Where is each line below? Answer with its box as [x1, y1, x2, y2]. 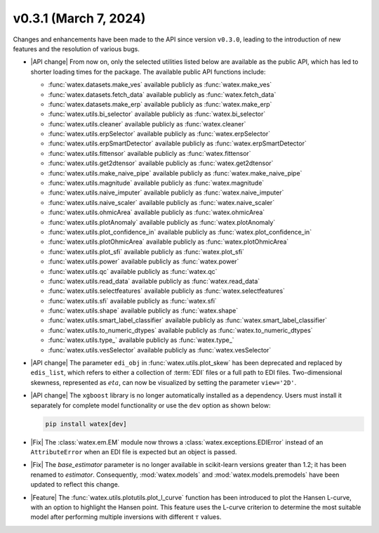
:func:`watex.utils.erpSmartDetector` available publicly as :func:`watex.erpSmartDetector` [48, 139, 307, 147]
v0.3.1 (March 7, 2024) [13, 11, 146, 26]
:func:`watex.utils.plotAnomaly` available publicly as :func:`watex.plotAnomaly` [48, 218, 276, 226]
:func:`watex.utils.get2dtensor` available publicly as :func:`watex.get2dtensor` [48, 159, 274, 168]
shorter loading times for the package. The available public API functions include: [30, 67, 266, 76]
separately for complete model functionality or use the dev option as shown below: [30, 401, 271, 409]
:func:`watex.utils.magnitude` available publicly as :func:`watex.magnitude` [48, 179, 265, 187]
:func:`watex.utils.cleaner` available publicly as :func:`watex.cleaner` [48, 119, 246, 128]
